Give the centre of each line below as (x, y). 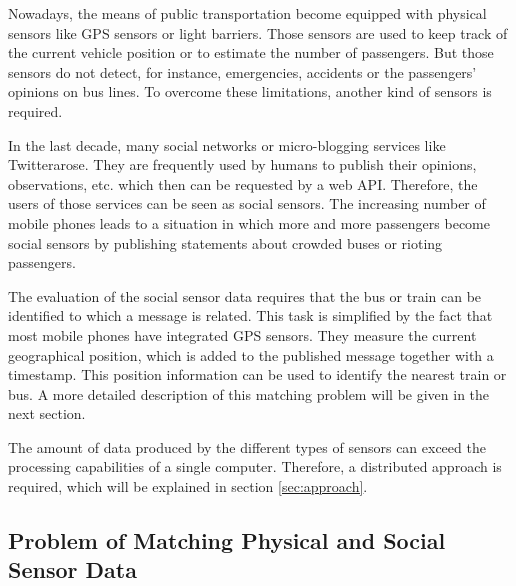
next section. (47, 413)
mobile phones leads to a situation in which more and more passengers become (249, 222)
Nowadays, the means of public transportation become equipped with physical (247, 13)
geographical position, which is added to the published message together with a (251, 354)
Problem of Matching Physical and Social (227, 540)
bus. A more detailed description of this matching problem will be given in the (249, 393)
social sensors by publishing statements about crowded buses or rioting (225, 242)
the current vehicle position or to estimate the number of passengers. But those (251, 52)
